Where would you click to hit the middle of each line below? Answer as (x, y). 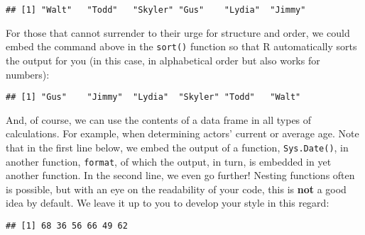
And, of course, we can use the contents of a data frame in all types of (159, 119)
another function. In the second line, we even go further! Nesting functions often (180, 175)
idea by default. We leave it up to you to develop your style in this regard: (168, 203)
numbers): (28, 74)
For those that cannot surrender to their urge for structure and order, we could (178, 32)
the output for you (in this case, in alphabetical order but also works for (163, 60)
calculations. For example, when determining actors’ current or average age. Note (182, 133)
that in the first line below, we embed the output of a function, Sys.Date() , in (177, 147)
